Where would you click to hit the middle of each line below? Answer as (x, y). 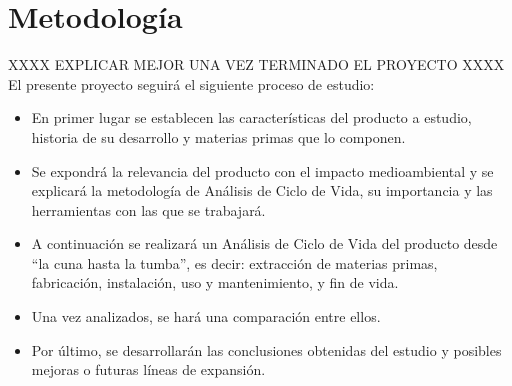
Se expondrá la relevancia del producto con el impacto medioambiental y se (262, 170)
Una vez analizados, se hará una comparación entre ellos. (206, 316)
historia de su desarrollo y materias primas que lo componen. (218, 136)
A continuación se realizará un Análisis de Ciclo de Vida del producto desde (264, 243)
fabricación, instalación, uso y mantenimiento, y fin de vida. (215, 282)
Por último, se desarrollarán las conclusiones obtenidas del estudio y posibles (266, 349)
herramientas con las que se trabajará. (148, 209)
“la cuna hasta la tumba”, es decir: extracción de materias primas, (234, 262)
